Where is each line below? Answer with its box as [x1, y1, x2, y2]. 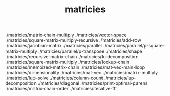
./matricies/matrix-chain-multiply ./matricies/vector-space [5, 32, 127, 38]
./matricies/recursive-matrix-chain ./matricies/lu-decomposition [5, 54, 139, 60]
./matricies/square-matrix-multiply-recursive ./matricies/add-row [5, 37, 141, 43]
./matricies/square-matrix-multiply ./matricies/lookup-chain [5, 59, 130, 65]
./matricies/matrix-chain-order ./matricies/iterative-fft [5, 86, 117, 92]
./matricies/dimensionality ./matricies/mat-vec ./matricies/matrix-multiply [5, 70, 158, 76]
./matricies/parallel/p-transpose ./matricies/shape [38, 48, 142, 54]
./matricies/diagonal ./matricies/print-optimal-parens [37, 80, 148, 86]
